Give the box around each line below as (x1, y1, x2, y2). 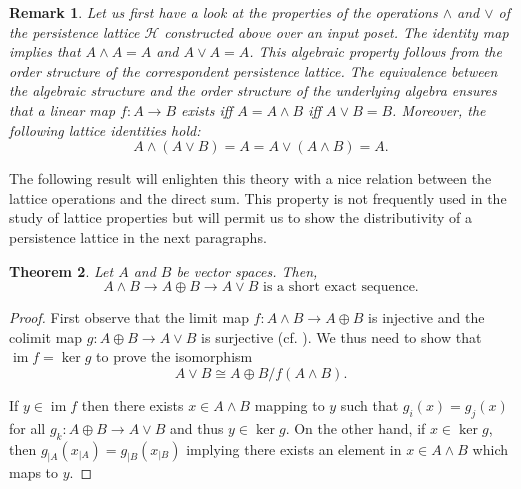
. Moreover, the (392, 99, 486, 120)
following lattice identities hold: (9, 119, 201, 140)
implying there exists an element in (186, 438, 402, 459)
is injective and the (368, 307, 485, 328)
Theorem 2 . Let (9, 260, 114, 281)
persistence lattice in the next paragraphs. (9, 226, 267, 247)
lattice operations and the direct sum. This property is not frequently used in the (9, 187, 507, 208)
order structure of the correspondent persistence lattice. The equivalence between (9, 60, 498, 81)
